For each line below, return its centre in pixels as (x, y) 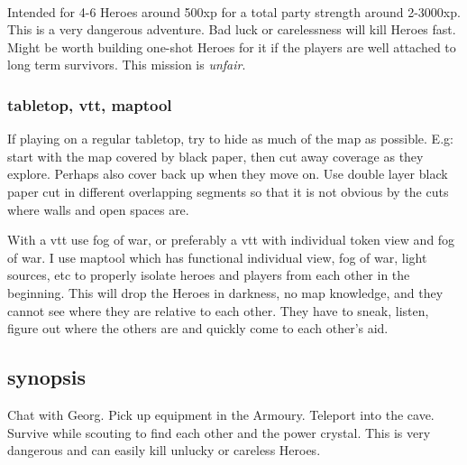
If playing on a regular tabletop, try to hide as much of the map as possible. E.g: (230, 139)
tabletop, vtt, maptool (90, 104)
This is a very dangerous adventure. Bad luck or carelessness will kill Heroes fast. (232, 29)
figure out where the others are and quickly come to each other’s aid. (198, 328)
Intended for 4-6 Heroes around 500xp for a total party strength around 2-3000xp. (234, 11)
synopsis (46, 377)
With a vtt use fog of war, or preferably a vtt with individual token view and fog (231, 240)
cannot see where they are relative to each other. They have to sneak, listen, (218, 310)
